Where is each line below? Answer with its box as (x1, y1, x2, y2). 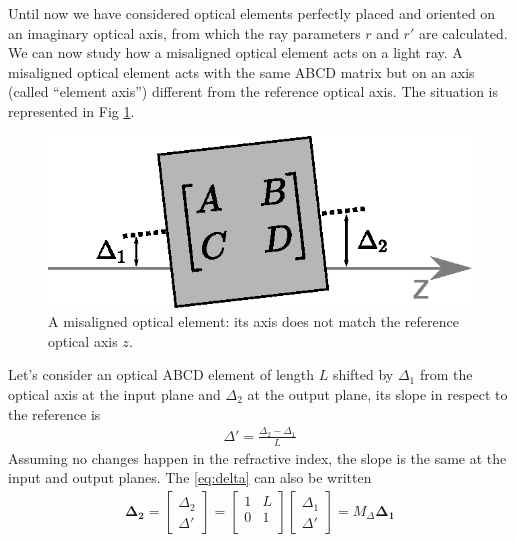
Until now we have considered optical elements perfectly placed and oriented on (8, 3, 496, 23)
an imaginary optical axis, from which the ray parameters (8, 22, 361, 43)
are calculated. (418, 22, 508, 43)
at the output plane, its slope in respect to (247, 383, 508, 404)
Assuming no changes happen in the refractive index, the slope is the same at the (8, 447, 507, 468)
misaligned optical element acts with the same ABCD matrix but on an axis (8, 61, 475, 82)
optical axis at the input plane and (8, 383, 221, 404)
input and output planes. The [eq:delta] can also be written (8, 467, 372, 488)
